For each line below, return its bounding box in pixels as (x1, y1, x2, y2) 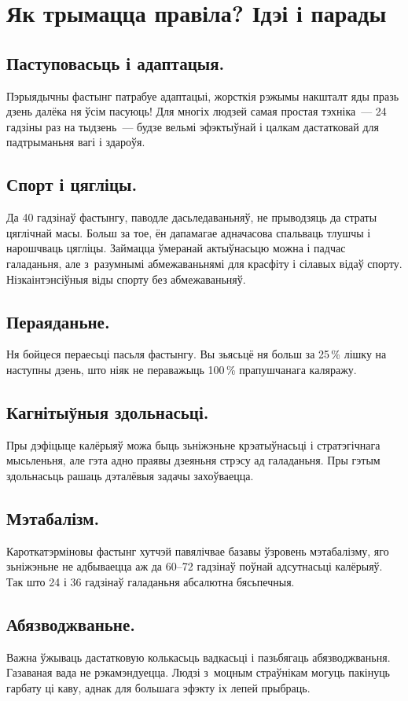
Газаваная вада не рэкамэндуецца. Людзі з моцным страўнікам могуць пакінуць (6, 664, 391, 681)
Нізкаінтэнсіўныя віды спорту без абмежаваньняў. (6, 270, 246, 287)
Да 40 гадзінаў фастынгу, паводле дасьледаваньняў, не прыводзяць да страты (6, 209, 377, 226)
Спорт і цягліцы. (6, 172, 138, 196)
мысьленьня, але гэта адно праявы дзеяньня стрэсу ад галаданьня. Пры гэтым (6, 452, 380, 468)
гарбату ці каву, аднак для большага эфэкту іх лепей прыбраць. (6, 679, 311, 695)
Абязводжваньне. (6, 611, 135, 636)
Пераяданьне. (6, 309, 110, 333)
